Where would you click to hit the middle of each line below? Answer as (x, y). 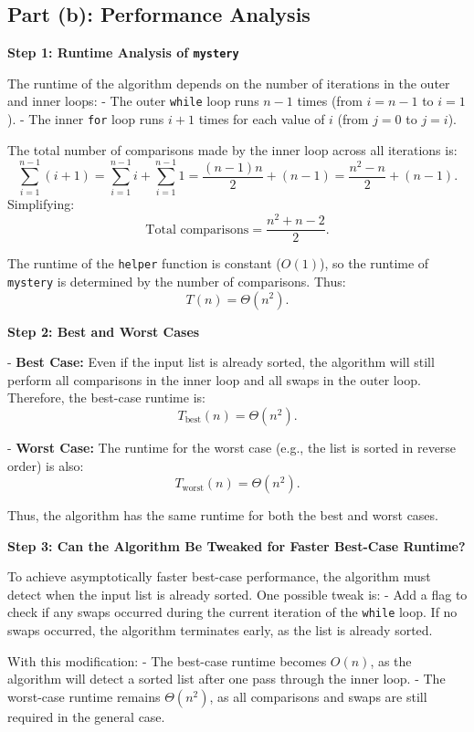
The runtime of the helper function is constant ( (144, 263)
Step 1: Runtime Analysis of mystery (123, 52)
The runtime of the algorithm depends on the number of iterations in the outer (229, 83)
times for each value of (262, 119)
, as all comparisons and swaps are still (318, 696)
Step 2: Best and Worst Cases (104, 331)
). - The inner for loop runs (86, 119)
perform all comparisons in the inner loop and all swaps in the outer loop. (214, 379)
